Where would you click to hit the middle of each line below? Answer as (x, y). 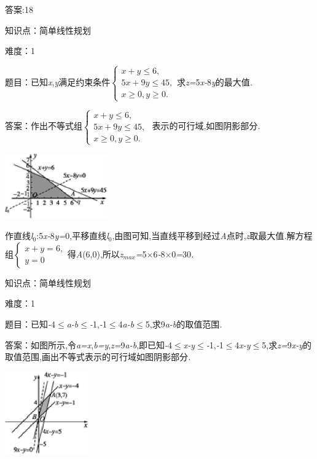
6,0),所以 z (104, 253)
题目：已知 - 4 (30, 324)
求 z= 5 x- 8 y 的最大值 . (215, 82)
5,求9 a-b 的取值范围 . (184, 324)
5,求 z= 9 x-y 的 (287, 344)
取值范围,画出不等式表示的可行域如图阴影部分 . (98, 357)
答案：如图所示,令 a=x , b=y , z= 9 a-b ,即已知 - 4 (89, 344)
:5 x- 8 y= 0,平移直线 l (72, 236)
